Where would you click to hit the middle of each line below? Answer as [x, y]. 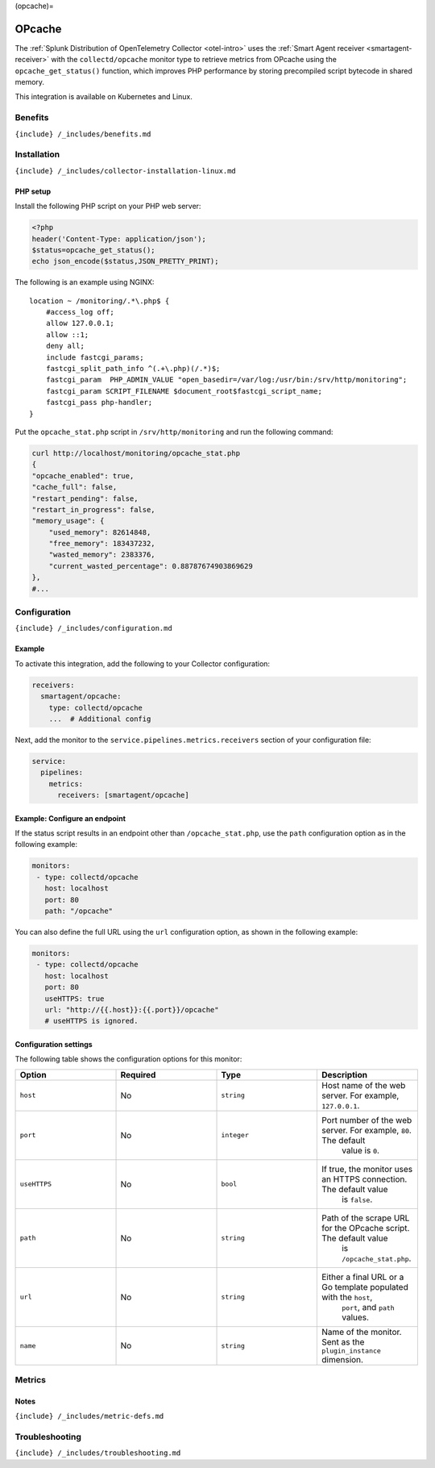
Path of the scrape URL [365, 1218]
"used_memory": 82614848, [100, 532]
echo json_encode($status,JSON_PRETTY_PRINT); [125, 261]
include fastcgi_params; [95, 357]
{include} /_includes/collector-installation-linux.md [126, 171]
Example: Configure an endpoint [70, 818]
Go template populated [365, 1287]
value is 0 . [360, 1150]
